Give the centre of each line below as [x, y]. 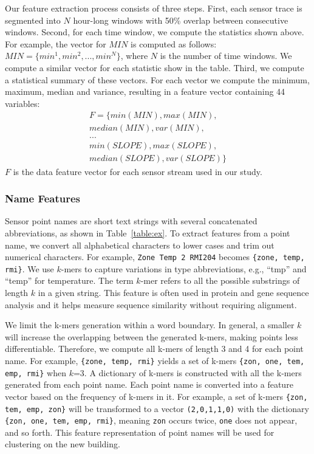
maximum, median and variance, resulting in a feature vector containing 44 [145, 91]
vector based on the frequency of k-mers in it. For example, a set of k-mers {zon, [156, 396]
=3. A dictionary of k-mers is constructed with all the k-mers [187, 372]
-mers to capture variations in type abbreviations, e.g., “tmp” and [184, 268]
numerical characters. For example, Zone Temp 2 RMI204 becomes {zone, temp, [155, 257]
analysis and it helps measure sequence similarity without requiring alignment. [151, 304]
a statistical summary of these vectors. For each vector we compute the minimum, [157, 79]
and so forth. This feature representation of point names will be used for [140, 432]
